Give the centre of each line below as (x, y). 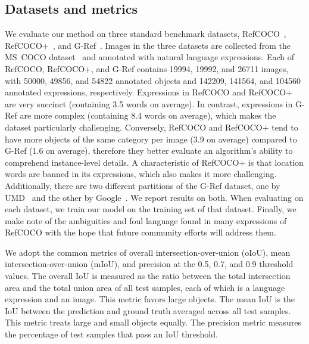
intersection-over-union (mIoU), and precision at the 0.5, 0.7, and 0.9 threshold (149, 264)
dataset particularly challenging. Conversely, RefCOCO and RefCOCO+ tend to (152, 127)
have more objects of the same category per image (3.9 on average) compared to (151, 139)
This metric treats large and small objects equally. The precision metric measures (153, 322)
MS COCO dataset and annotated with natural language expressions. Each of (149, 57)
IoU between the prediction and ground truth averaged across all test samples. (148, 310)
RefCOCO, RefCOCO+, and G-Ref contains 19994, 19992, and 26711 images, (147, 68)
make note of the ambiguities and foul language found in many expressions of (146, 220)
